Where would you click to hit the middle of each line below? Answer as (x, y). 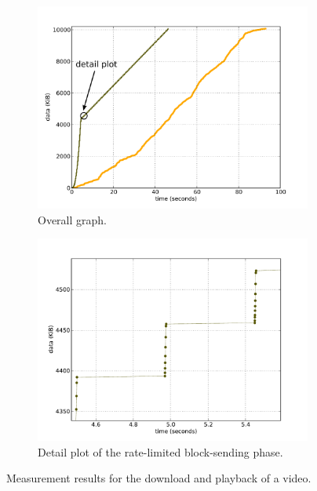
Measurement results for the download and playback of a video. (159, 478)
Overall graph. (72, 219)
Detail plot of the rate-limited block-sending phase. (160, 451)
